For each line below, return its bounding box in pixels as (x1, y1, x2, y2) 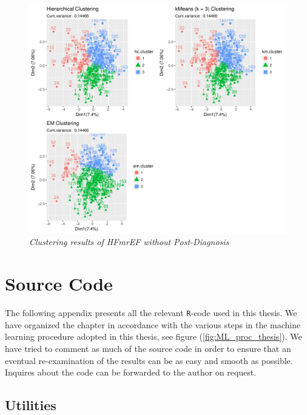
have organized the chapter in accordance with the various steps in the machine (5, 318, 301, 331)
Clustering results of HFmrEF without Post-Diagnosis (29, 235, 229, 248)
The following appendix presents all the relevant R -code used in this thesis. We (5, 306, 297, 319)
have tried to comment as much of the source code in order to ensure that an (5, 342, 291, 354)
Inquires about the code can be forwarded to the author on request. (5, 366, 257, 379)
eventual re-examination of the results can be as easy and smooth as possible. (5, 354, 293, 366)
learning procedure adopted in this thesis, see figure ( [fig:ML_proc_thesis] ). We (5, 330, 302, 343)
